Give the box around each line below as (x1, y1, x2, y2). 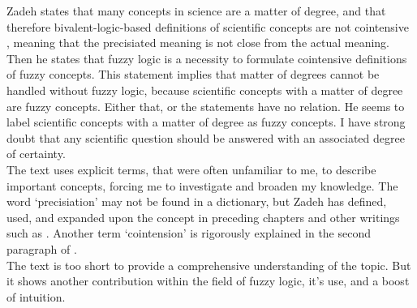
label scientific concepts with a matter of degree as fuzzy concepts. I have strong (6, 113, 406, 130)
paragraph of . (6, 240, 77, 257)
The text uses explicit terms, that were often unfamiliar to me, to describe (6, 160, 376, 178)
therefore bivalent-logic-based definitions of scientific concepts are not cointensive (6, 18, 409, 35)
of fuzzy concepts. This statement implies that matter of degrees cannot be (6, 66, 380, 83)
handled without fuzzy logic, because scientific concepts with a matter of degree (6, 81, 403, 98)
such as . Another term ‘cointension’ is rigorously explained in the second (6, 225, 372, 242)
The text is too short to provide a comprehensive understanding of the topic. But (6, 256, 411, 273)
